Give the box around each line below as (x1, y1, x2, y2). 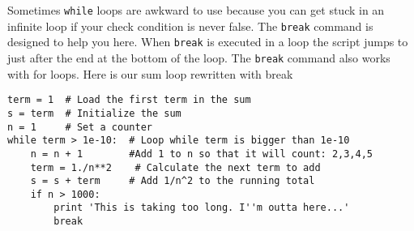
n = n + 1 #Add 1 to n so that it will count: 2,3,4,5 (30, 148, 373, 160)
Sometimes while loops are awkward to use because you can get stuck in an (7, 2, 385, 18)
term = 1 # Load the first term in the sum (7, 94, 251, 106)
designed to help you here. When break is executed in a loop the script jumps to (7, 33, 408, 50)
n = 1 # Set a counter (7, 121, 152, 133)
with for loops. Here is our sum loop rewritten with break (7, 65, 293, 82)
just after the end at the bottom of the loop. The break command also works (7, 49, 391, 66)
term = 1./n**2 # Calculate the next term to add (30, 161, 321, 173)
